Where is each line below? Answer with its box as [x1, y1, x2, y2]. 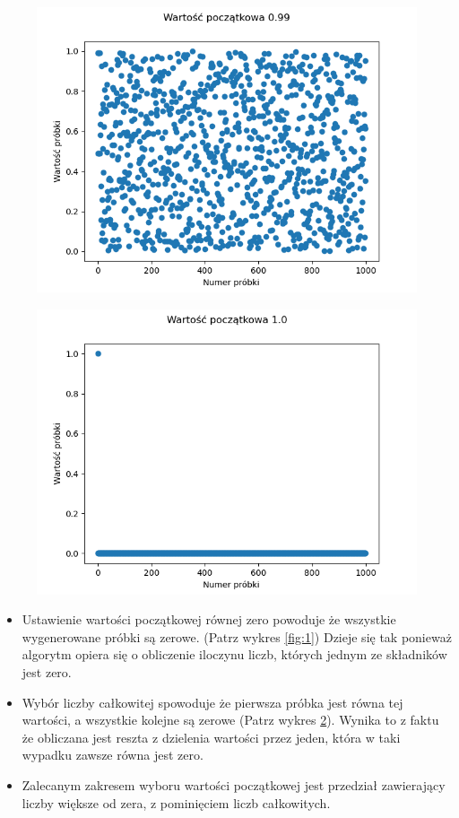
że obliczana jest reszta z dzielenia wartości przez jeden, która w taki [22, 727, 401, 746]
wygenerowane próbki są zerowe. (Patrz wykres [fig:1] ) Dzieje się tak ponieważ [22, 627, 452, 646]
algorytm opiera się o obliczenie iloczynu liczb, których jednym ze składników [22, 645, 447, 664]
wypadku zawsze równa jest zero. [22, 745, 204, 764]
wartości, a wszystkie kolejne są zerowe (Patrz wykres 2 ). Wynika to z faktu [22, 710, 439, 729]
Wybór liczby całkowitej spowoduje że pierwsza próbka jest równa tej [22, 692, 403, 711]
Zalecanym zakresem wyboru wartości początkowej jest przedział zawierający [22, 775, 446, 794]
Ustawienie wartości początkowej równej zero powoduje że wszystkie [22, 610, 396, 629]
